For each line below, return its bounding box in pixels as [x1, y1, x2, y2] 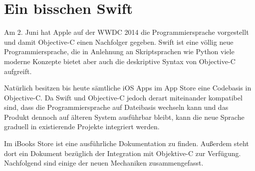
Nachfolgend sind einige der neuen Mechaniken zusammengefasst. [4, 158, 204, 168]
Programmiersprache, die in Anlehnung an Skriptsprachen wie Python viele [4, 46, 235, 57]
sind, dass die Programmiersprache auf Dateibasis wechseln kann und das [4, 102, 229, 112]
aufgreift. [4, 66, 32, 76]
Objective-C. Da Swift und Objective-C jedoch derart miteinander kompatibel [4, 92, 243, 102]
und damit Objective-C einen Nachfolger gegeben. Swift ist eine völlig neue [4, 36, 234, 47]
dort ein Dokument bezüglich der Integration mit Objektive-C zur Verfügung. [4, 148, 241, 158]
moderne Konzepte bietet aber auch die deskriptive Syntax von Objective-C [4, 56, 236, 66]
